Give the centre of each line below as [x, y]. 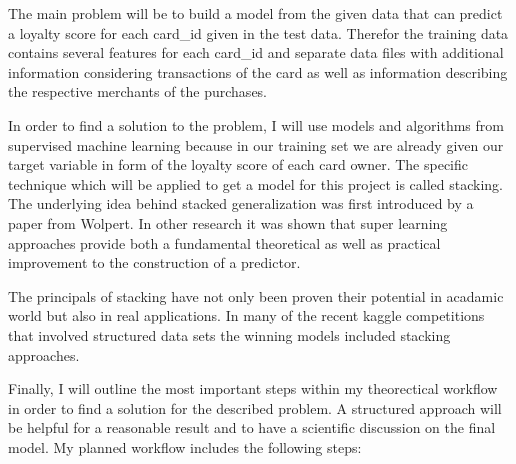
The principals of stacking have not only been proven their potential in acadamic [256, 295]
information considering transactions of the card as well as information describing [258, 71]
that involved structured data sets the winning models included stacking [229, 334]
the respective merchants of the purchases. [137, 91]
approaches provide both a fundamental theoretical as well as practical [224, 242]
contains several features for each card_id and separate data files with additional [256, 52]
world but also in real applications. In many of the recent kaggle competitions [246, 315]
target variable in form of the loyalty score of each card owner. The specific [238, 164]
